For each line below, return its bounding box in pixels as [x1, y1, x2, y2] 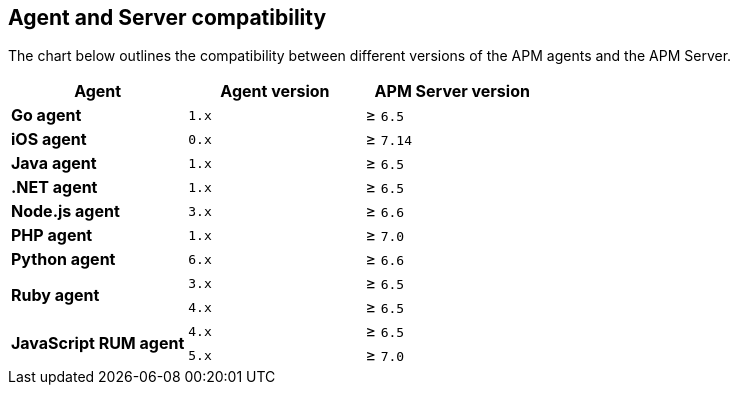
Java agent [11, 153, 97, 174]
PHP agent [11, 225, 93, 246]
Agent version [220, 81, 330, 102]
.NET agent [11, 177, 98, 198]
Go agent [11, 105, 82, 126]
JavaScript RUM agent [11, 333, 185, 354]
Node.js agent [11, 201, 120, 222]
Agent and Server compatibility [8, 5, 327, 30]
